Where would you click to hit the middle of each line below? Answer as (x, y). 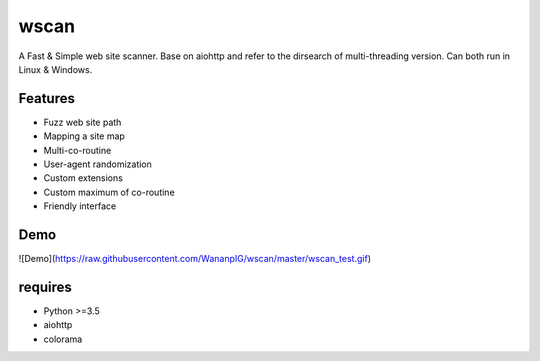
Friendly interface (80, 206)
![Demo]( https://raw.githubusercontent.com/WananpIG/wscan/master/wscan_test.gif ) (195, 259)
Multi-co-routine (77, 150)
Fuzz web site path (82, 122)
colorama (63, 339)
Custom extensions (83, 178)
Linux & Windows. (55, 69)
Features (46, 98)
